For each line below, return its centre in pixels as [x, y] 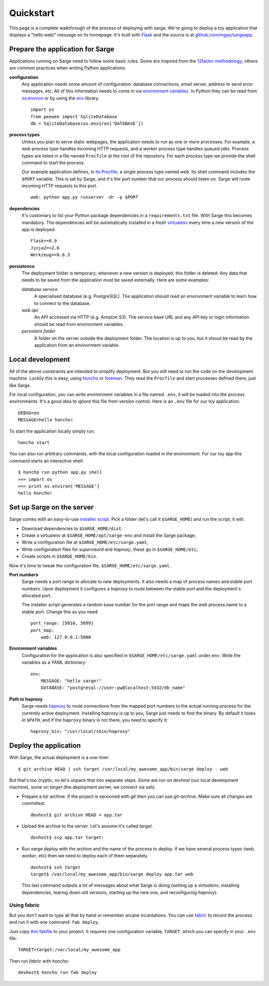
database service [40, 289]
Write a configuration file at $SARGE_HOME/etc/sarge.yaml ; [85, 542]
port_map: [42, 630]
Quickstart [32, 13]
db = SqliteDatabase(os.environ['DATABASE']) [87, 123]
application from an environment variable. [77, 345]
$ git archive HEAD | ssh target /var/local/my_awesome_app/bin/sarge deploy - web [123, 769]
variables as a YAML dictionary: [54, 662]
